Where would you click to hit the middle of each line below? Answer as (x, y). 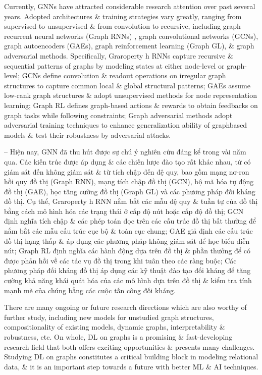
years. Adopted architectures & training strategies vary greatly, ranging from (123, 16)
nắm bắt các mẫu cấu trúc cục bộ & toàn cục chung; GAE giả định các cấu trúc (128, 231)
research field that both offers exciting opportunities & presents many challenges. (129, 346)
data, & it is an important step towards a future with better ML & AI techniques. (131, 366)
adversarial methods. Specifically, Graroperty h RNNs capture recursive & (119, 55)
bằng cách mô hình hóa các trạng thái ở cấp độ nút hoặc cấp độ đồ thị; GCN (124, 211)
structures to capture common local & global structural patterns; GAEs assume (127, 85)
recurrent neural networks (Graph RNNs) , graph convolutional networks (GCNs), (131, 36)
